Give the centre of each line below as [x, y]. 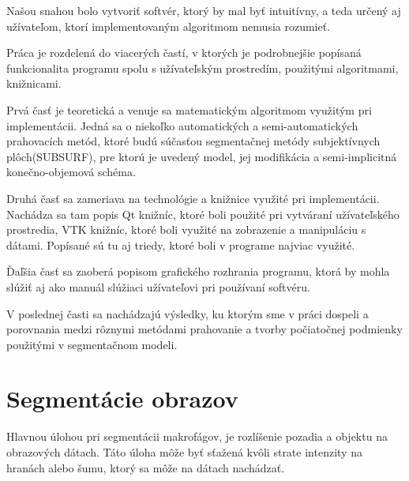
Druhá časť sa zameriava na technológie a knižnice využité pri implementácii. [193, 198]
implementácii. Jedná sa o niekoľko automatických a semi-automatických [182, 125]
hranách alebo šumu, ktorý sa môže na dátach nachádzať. [146, 467]
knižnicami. [34, 83]
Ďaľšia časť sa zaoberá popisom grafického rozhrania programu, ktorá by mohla [198, 271]
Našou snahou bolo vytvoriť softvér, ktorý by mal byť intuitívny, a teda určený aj [204, 10]
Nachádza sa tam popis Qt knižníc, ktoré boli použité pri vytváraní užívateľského [203, 214]
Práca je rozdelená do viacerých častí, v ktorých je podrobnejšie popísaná [184, 53]
